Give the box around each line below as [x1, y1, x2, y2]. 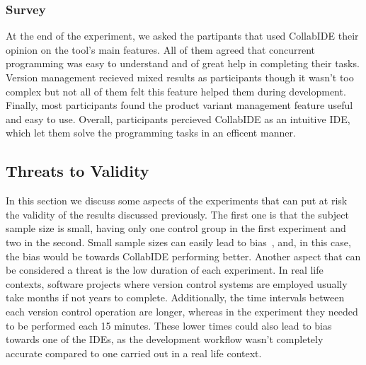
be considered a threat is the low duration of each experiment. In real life [6, 262, 324, 277]
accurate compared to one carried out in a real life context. [6, 345, 262, 360]
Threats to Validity [6, 160, 149, 182]
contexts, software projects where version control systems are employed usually [6, 276, 348, 291]
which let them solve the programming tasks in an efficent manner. [6, 125, 296, 140]
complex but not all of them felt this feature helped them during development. [6, 83, 346, 98]
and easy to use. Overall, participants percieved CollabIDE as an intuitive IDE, [6, 111, 350, 126]
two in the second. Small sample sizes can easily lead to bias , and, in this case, [6, 234, 351, 249]
